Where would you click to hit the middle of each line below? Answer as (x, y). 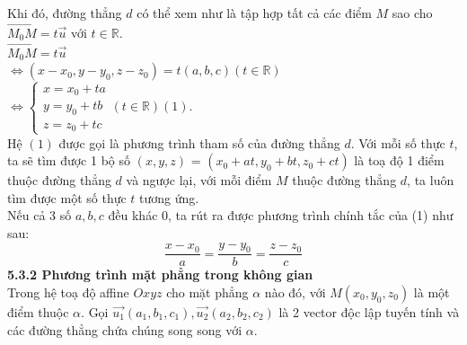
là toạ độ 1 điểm (399, 160)
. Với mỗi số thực (398, 142)
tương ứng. (169, 197)
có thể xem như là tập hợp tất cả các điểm (254, 13)
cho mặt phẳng (207, 292)
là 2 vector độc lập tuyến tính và (369, 311)
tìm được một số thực (67, 197)
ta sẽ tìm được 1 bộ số (69, 160)
